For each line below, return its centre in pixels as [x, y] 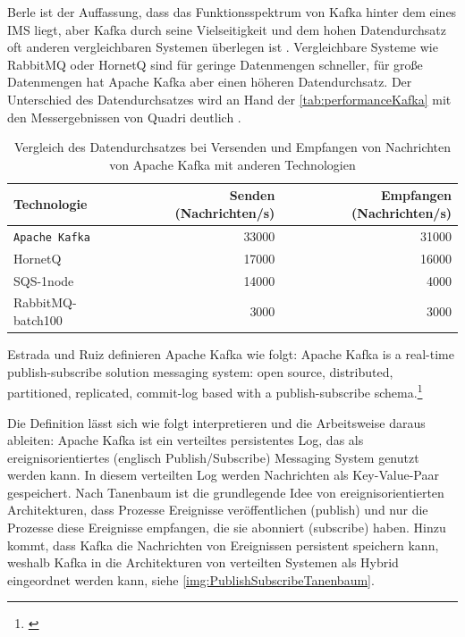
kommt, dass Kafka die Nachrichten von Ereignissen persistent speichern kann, [223, 545]
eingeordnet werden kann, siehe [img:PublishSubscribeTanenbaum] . [191, 579]
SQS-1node [44, 280]
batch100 [38, 319]
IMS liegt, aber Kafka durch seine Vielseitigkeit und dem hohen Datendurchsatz [227, 29]
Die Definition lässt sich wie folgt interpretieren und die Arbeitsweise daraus [216, 422]
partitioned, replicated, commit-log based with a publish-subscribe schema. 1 [215, 391]
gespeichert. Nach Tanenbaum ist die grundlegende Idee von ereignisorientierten [226, 492]
